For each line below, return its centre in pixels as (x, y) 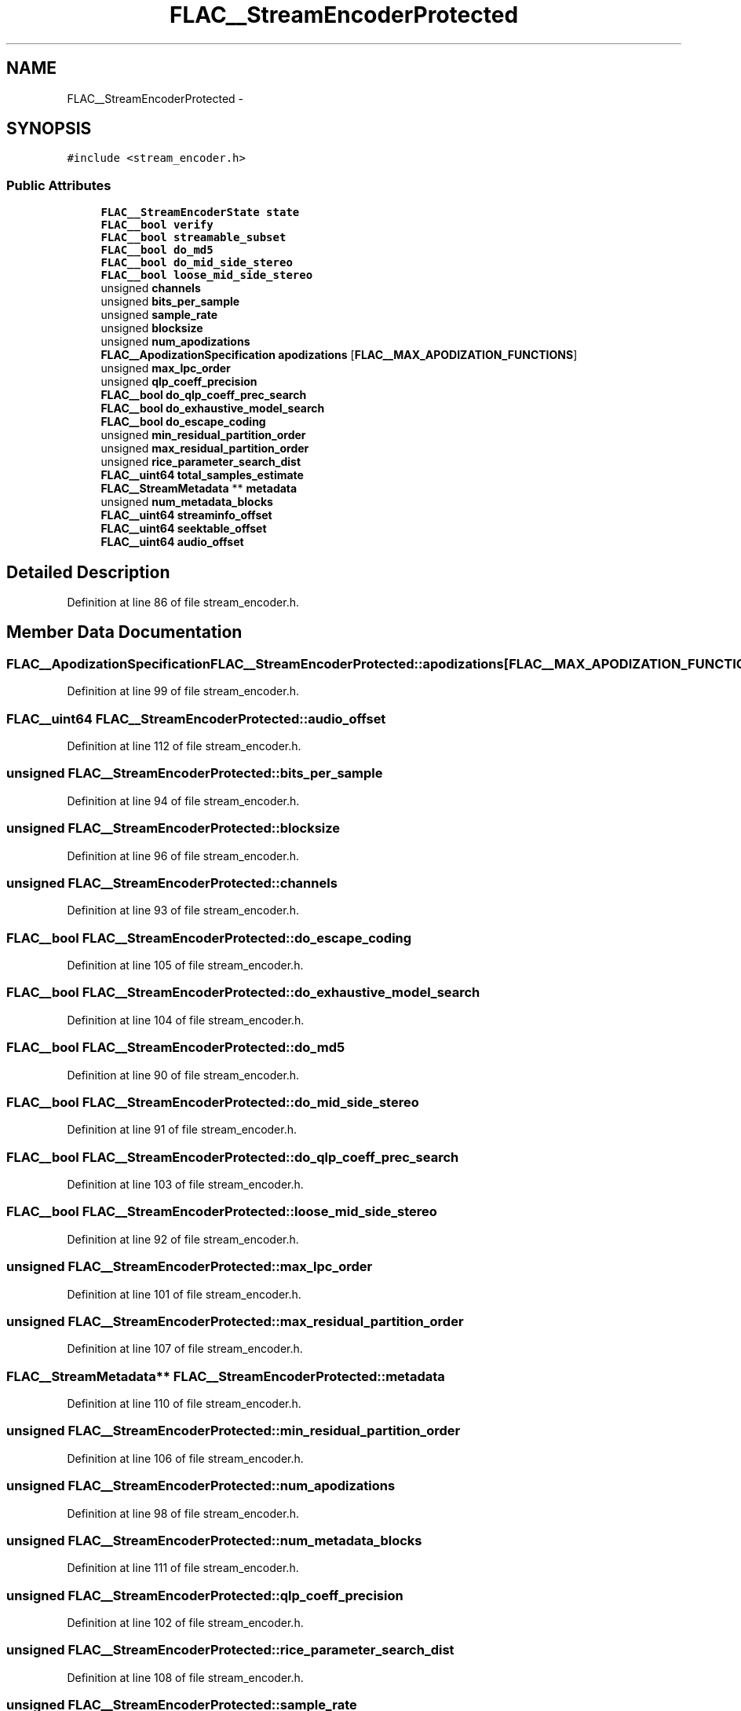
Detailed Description (88, 572)
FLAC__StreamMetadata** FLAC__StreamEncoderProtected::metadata (226, 1376)
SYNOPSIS (49, 129)
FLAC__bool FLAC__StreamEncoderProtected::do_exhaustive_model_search (243, 993)
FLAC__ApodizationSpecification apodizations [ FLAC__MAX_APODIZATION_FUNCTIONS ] (339, 355)
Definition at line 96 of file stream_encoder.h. (183, 855)
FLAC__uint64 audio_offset (172, 542)
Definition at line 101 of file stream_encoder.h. (184, 1294)
